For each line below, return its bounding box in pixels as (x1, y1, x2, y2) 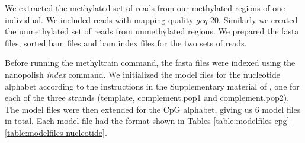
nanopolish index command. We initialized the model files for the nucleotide (5, 68, 280, 80)
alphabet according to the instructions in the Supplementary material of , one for (5, 80, 300, 92)
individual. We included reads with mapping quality (5, 13, 194, 26)
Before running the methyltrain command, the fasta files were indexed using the (5, 56, 296, 69)
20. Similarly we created (210, 13, 298, 26)
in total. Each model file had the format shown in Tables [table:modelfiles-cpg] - (5, 115, 293, 127)
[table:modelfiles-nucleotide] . (5, 126, 107, 138)
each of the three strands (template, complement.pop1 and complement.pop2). (5, 91, 290, 104)
